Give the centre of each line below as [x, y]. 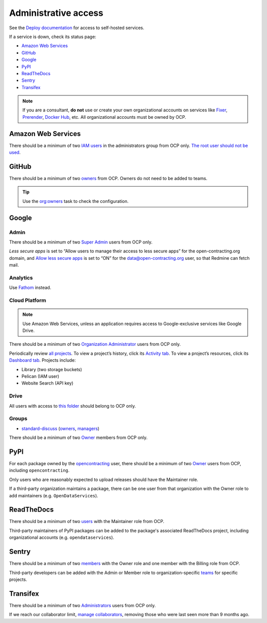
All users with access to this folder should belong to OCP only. [72, 406]
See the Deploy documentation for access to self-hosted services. [77, 28]
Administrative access [56, 13]
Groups [18, 419]
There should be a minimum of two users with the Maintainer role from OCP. [87, 522]
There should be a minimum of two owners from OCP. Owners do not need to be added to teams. [108, 179]
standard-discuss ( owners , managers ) [61, 429]
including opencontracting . [39, 471]
